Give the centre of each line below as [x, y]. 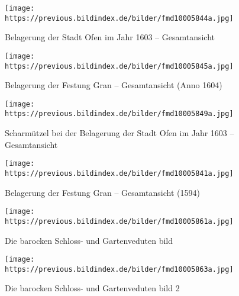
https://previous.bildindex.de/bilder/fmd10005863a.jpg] [119, 269]
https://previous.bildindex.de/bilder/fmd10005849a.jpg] [119, 114]
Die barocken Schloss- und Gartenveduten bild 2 [92, 288]
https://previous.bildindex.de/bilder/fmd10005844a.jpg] [119, 18]
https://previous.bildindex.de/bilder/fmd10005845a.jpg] [119, 66]
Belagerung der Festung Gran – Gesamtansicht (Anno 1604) [114, 85]
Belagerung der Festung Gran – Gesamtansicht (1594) [102, 192]
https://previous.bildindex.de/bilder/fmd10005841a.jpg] [119, 173]
